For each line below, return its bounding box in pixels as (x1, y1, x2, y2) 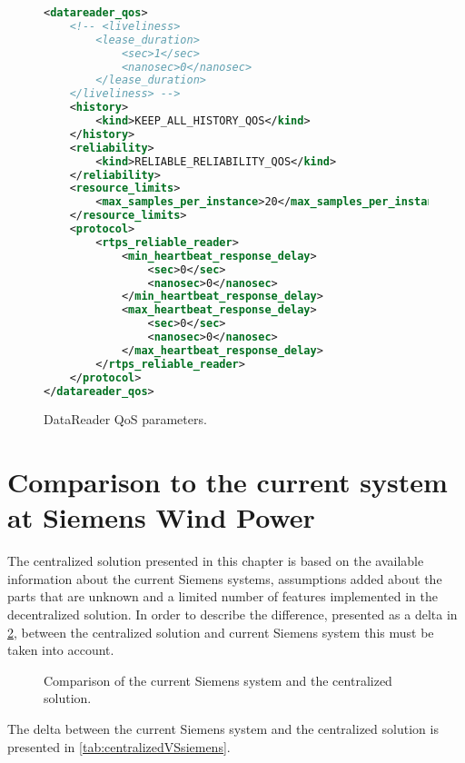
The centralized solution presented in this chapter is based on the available (7, 551, 424, 570)
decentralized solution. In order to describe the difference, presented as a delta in (7, 605, 458, 624)
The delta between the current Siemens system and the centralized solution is (7, 719, 439, 738)
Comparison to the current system (7, 463, 448, 500)
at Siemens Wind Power (7, 499, 315, 536)
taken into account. (7, 640, 114, 659)
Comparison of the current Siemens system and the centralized (44, 670, 392, 689)
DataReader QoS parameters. (44, 410, 207, 429)
